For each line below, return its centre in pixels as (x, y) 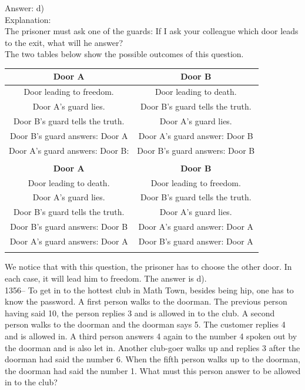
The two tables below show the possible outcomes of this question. (124, 54)
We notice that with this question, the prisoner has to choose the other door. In (148, 267)
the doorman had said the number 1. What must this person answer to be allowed (153, 370)
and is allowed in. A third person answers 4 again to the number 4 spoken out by (151, 336)
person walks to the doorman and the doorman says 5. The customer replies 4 (145, 324)
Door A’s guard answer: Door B (196, 135)
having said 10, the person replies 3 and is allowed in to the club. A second (140, 313)
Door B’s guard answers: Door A (69, 135)
